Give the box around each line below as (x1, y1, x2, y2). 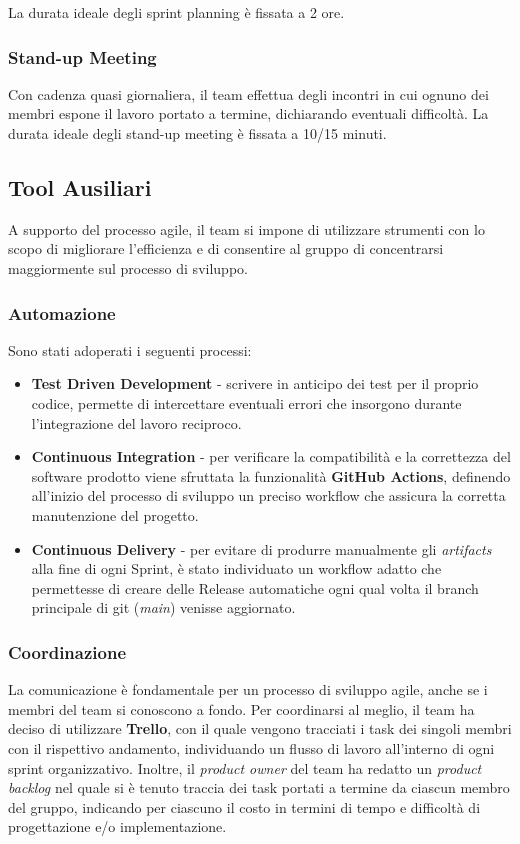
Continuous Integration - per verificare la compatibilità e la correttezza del (31, 446, 511, 467)
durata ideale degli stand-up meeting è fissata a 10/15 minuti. (8, 123, 387, 143)
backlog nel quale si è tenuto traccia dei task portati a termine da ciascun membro (8, 777, 510, 798)
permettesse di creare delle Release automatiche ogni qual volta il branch (31, 577, 479, 598)
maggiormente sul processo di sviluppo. (8, 257, 248, 278)
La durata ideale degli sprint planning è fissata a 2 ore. (8, 2, 345, 22)
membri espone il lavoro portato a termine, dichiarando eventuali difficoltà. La (8, 103, 489, 124)
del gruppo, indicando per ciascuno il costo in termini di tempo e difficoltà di (8, 796, 481, 817)
